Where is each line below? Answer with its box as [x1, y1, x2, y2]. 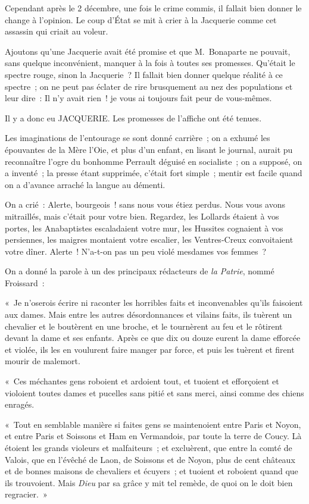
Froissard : [5, 276, 45, 289]
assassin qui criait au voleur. [5, 25, 108, 37]
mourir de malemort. [5, 355, 80, 367]
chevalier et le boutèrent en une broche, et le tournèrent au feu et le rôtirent [5, 320, 283, 332]
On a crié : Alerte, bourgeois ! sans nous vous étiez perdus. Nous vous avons [5, 198, 285, 211]
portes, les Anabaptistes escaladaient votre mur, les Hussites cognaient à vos [5, 221, 283, 234]
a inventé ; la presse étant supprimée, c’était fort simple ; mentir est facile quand [5, 167, 302, 179]
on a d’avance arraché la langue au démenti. [5, 178, 166, 190]
